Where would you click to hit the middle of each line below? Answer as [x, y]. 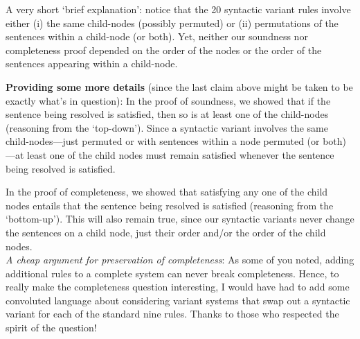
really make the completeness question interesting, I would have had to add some [178, 287]
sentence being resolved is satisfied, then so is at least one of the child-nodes [167, 114]
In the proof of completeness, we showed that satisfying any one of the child [167, 192]
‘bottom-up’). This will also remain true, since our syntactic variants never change [180, 219]
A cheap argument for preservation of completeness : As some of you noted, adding [180, 260]
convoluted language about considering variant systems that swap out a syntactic [178, 300]
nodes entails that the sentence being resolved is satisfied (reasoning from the [170, 205]
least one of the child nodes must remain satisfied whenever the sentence [181, 154]
